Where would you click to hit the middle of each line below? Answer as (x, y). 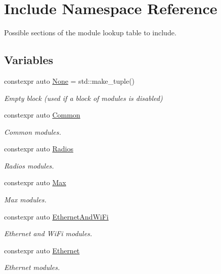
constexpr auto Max (35, 182)
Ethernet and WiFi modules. (48, 233)
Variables (29, 60)
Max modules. (25, 200)
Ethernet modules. (32, 267)
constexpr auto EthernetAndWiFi (56, 216)
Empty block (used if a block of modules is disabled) (83, 98)
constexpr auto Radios (39, 149)
